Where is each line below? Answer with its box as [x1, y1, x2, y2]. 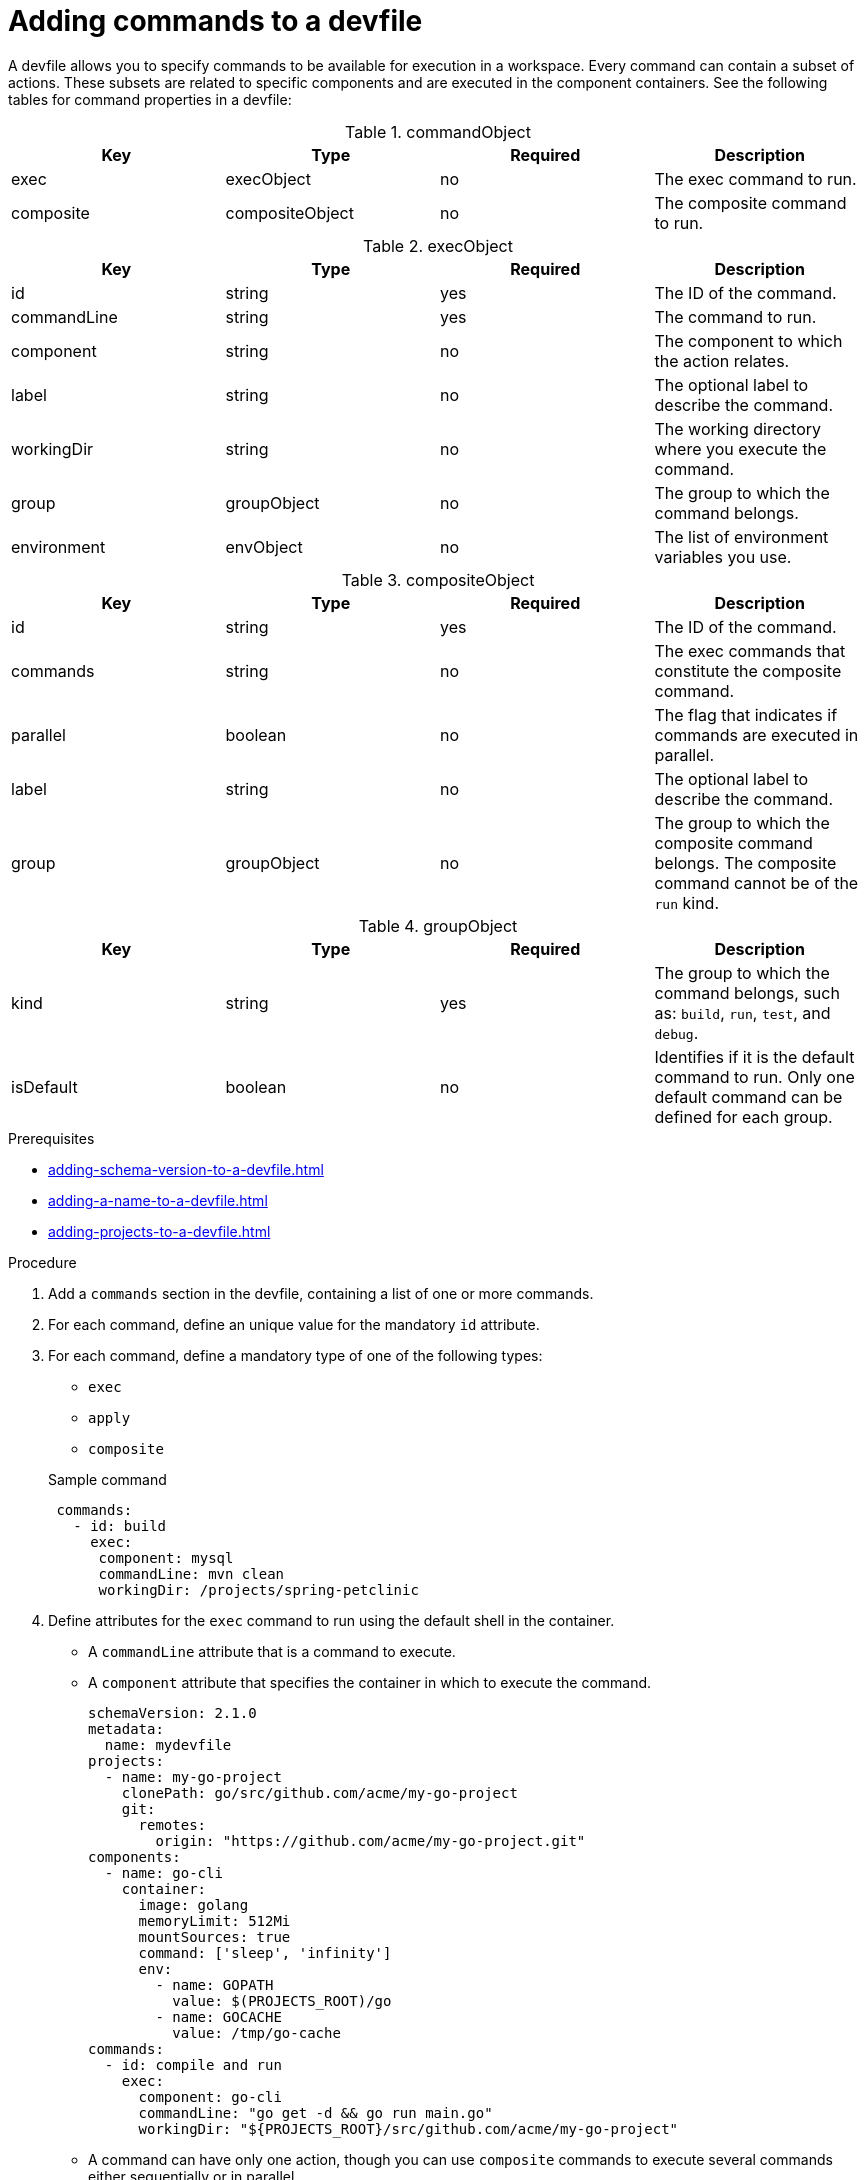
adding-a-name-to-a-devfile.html [48, 1191, 268, 1209]
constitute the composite [654, 660, 842, 681]
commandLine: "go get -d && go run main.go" [138, 2104, 493, 2121]
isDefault [11, 1076, 78, 1097]
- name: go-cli [104, 1864, 223, 1881]
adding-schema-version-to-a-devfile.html [48, 1160, 324, 1178]
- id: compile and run [104, 2056, 282, 2073]
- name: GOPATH [155, 1976, 274, 1993]
